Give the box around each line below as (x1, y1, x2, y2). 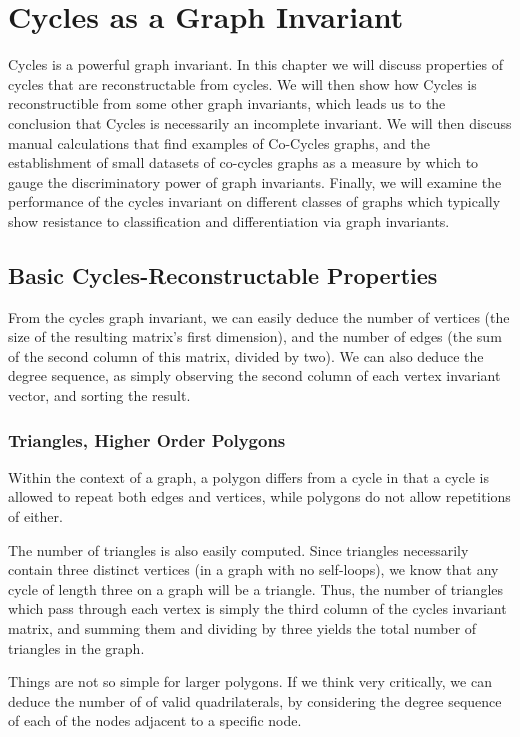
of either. (8, 506, 63, 527)
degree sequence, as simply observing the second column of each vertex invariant (8, 365, 501, 386)
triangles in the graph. (8, 637, 145, 658)
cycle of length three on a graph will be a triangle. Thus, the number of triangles (8, 578, 504, 599)
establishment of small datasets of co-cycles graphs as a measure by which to (8, 152, 479, 173)
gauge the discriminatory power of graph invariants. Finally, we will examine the (8, 171, 502, 192)
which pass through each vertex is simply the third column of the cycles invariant (8, 598, 507, 619)
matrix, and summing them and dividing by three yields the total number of (8, 618, 477, 639)
